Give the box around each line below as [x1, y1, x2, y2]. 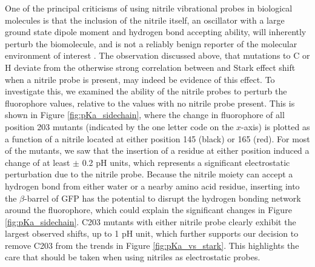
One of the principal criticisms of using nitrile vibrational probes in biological [5, 2, 293, 14]
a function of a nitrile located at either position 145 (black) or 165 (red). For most [5, 132, 310, 145]
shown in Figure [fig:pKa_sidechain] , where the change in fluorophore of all [5, 108, 285, 121]
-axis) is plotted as [241, 120, 310, 133]
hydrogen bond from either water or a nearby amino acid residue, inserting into [5, 179, 300, 192]
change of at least [5, 156, 70, 168]
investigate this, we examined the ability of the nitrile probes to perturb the [5, 85, 287, 97]
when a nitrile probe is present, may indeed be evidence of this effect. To [5, 73, 275, 85]
